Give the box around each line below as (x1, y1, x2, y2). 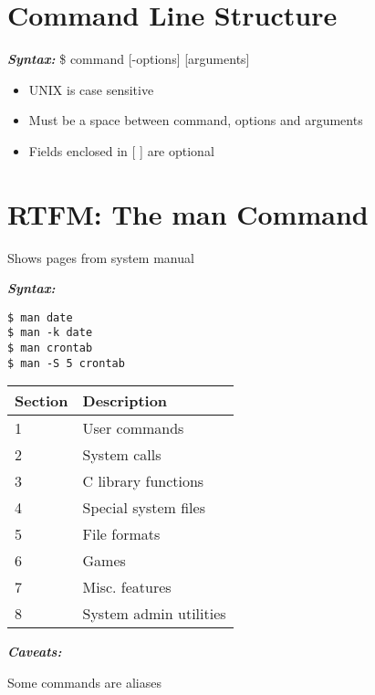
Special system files (82, 497, 205, 519)
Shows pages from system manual (7, 247, 194, 267)
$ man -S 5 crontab (7, 356, 125, 370)
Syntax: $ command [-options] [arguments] (7, 49, 250, 68)
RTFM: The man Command (7, 195, 369, 232)
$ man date (7, 311, 73, 324)
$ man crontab (7, 342, 93, 355)
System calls (82, 444, 161, 466)
